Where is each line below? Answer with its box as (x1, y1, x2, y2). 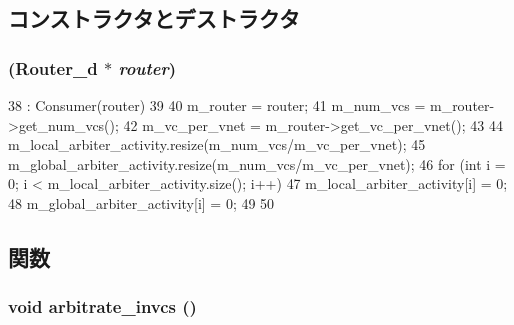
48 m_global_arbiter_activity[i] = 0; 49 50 (8, 192, 275, 213)
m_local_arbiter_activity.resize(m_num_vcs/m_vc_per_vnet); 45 (8, 134, 426, 155)
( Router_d (8, 55, 98, 80)
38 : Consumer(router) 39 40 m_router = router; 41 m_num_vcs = (8, 95, 426, 115)
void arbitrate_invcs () (8, 294, 197, 319)
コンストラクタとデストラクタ (8, 3, 300, 34)
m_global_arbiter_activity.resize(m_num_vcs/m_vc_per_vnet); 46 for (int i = (8, 153, 506, 174)
